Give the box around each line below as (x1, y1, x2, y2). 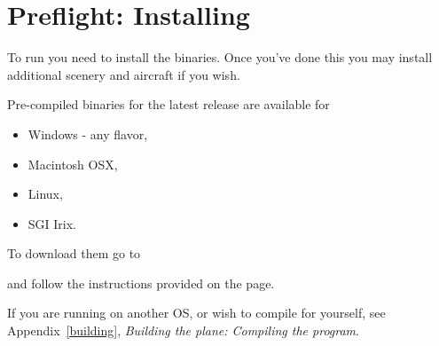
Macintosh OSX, (27, 154, 118, 173)
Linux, (27, 185, 63, 203)
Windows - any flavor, (27, 124, 148, 143)
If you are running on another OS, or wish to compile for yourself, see (7, 303, 386, 322)
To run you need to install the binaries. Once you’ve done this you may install (7, 48, 433, 67)
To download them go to (7, 244, 141, 263)
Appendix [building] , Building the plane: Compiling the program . (7, 321, 359, 340)
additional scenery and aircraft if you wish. (7, 65, 240, 83)
